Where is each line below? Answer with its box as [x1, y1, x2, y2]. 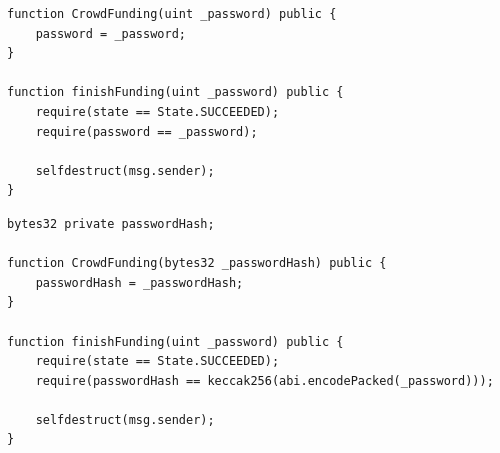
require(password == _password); [35, 124, 258, 139]
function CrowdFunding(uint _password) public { [7, 7, 337, 21]
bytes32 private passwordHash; [7, 216, 215, 231]
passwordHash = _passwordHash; [35, 275, 244, 290]
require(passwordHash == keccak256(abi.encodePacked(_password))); [35, 373, 494, 388]
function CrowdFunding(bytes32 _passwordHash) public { [7, 256, 387, 271]
